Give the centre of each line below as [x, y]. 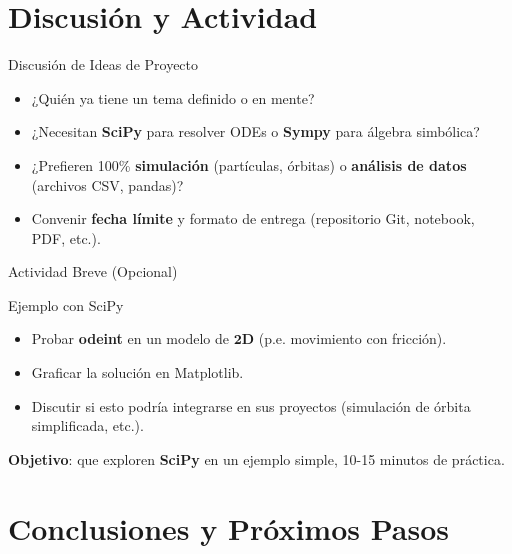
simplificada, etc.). [87, 425]
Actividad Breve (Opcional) [93, 271]
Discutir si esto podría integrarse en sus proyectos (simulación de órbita [251, 405]
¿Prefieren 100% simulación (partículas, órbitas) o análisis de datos [249, 164]
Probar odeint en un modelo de [130, 338]
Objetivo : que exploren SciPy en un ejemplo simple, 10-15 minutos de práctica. [256, 458]
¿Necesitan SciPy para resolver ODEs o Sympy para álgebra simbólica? [255, 131]
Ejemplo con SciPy [66, 304]
